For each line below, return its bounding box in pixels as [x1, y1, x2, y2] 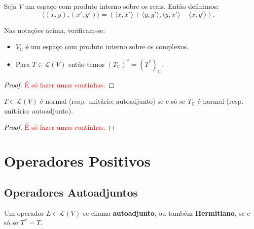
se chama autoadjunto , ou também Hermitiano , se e [83, 207, 250, 218]
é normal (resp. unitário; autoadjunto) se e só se [40, 96, 185, 106]
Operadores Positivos [4, 151, 151, 171]
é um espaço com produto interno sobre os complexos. [25, 41, 189, 52]
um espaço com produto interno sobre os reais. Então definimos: [25, 1, 219, 11]
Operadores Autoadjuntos [4, 184, 138, 200]
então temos [68, 58, 105, 69]
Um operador [4, 207, 44, 218]
